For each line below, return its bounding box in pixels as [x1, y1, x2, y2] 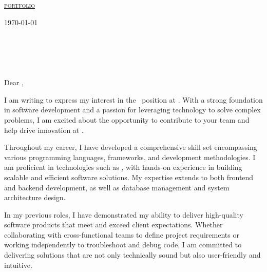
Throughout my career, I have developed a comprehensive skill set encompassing [4, 142, 257, 152]
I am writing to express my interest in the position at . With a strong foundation [4, 94, 263, 105]
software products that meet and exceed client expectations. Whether [4, 219, 223, 230]
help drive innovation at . [4, 124, 84, 135]
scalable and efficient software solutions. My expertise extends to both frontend [4, 171, 254, 182]
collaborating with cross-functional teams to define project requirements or [4, 229, 239, 240]
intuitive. [4, 259, 32, 270]
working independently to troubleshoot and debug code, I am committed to [4, 239, 242, 250]
